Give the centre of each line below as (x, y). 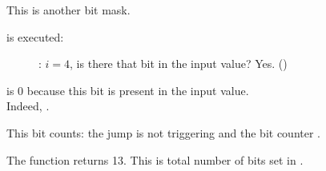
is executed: (35, 36)
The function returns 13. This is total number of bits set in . (155, 159)
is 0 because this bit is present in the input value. (128, 90)
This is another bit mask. (68, 10)
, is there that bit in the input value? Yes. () (179, 64)
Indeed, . (28, 106)
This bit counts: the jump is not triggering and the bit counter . (163, 132)
